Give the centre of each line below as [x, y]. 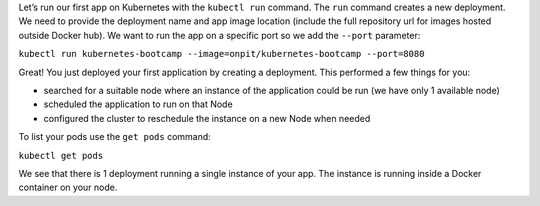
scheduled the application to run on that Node [138, 104]
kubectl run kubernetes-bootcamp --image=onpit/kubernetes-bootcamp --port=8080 [221, 54]
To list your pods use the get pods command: [115, 137]
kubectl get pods [61, 155]
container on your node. [68, 187]
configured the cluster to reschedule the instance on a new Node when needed [207, 118]
